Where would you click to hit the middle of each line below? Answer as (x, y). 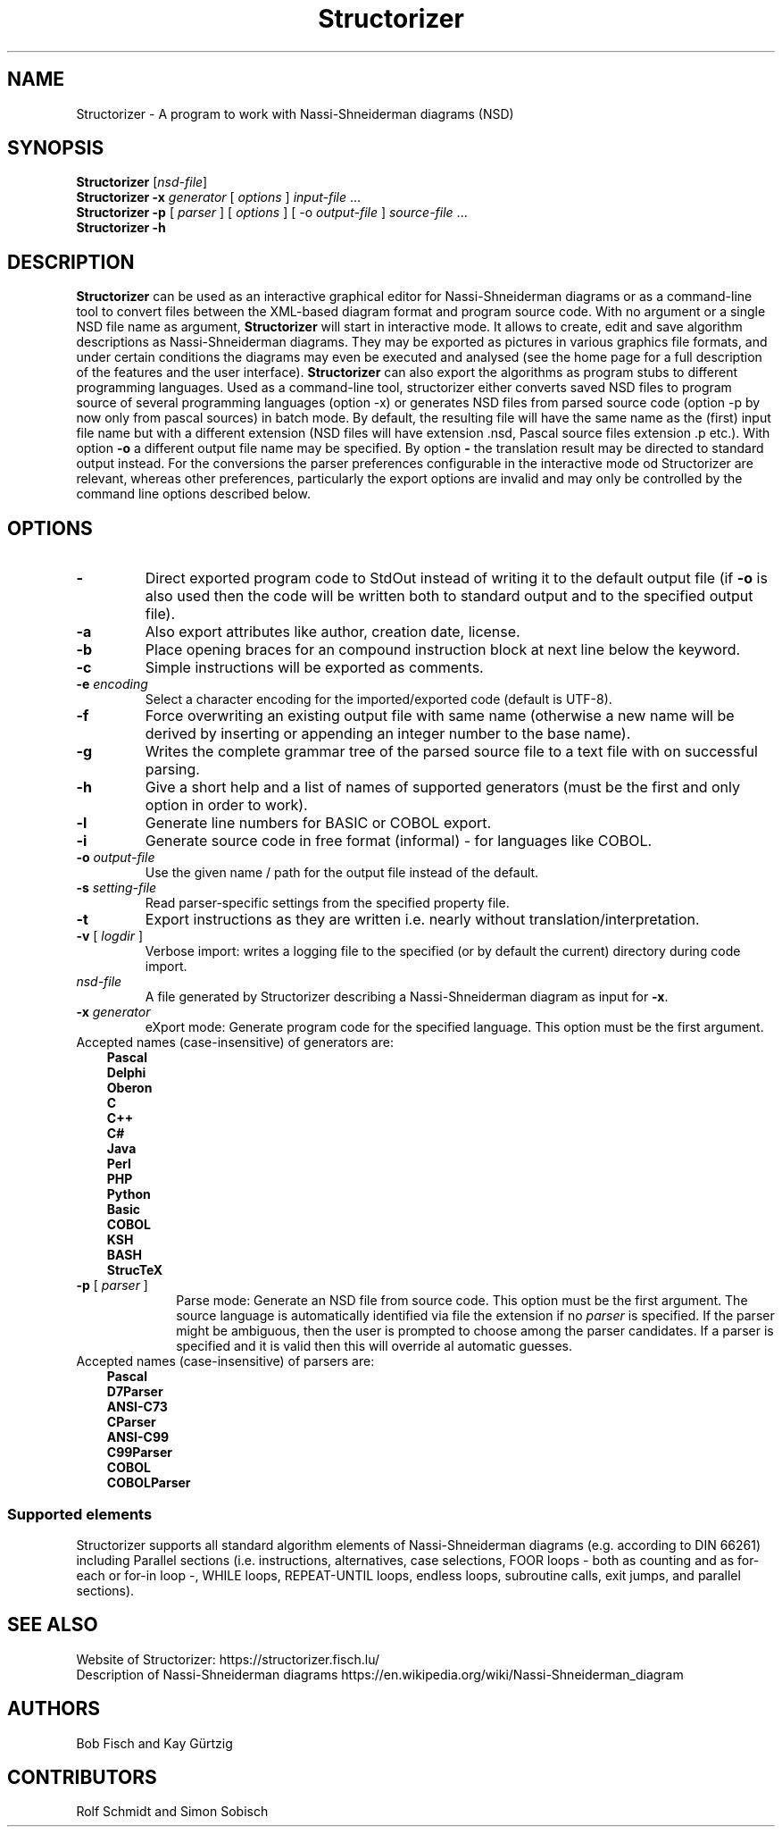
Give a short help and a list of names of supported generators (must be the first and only (442, 787)
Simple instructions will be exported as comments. (314, 668)
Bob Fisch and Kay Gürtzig (154, 1743)
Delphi (126, 1073)
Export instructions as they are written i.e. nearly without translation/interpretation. (422, 920)
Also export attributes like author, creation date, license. (333, 632)
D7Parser (135, 1392)
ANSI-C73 (137, 1407)
